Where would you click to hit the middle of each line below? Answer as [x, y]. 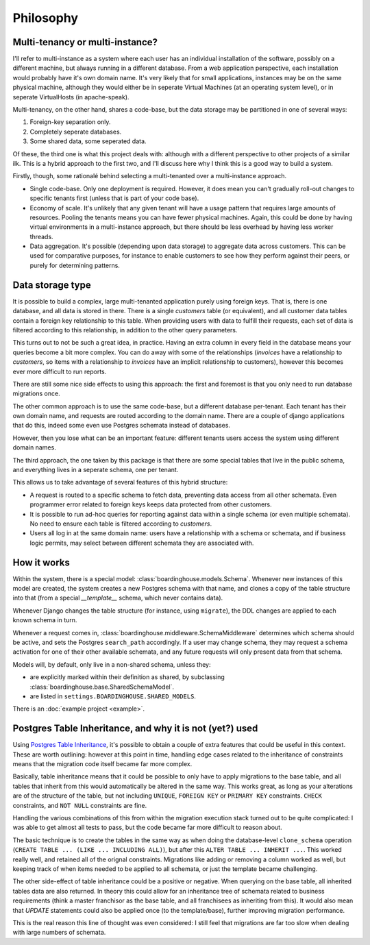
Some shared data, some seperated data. [88, 141]
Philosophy [46, 18]
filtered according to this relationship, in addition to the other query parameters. [125, 330]
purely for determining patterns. [75, 265]
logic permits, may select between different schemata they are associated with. [142, 543]
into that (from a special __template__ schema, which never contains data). [118, 598]
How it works [41, 562]
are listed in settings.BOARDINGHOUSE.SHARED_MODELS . [113, 696]
